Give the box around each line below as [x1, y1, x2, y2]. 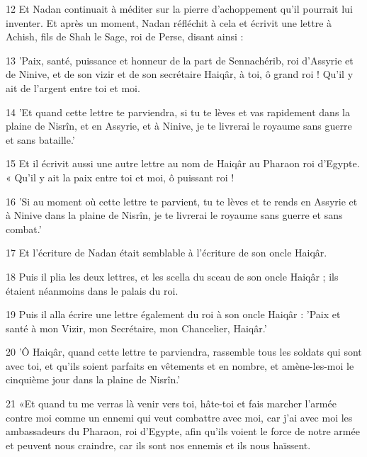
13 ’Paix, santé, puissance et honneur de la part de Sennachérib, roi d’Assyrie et [6, 52, 354, 67]
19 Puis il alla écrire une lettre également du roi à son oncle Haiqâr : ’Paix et [6, 307, 341, 322]
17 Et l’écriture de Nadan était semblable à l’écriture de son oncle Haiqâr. [6, 245, 327, 260]
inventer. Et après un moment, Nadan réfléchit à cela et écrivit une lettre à [6, 15, 332, 30]
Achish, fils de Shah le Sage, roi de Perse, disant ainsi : [6, 29, 244, 44]
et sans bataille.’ [6, 132, 75, 147]
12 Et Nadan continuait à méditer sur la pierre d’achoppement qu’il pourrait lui [6, 1, 353, 16]
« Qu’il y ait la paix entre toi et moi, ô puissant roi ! [6, 169, 235, 184]
